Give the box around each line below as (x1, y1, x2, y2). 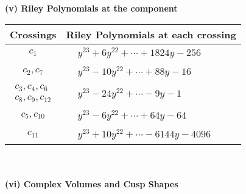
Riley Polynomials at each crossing (66, 27, 236, 41)
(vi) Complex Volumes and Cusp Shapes (5, 178, 178, 190)
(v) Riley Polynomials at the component (5, 2, 178, 14)
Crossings (10, 27, 57, 41)
